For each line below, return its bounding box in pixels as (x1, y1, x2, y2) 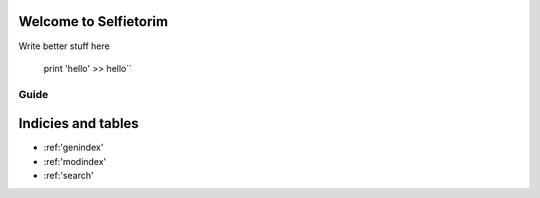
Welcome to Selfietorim (18, 13, 169, 30)
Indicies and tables (18, 115, 139, 132)
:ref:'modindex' (43, 155, 107, 167)
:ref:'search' (43, 170, 94, 182)
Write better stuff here (18, 40, 110, 52)
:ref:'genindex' (43, 141, 104, 154)
